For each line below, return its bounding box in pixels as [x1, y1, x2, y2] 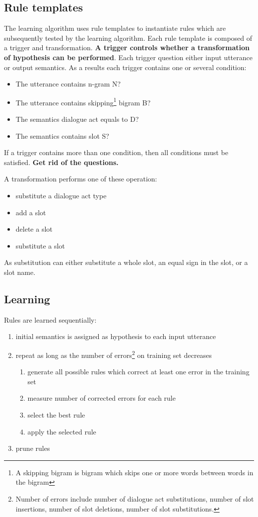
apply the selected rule [27, 426, 96, 436]
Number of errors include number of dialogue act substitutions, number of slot [15, 493, 254, 504]
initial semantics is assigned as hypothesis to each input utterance [15, 331, 216, 342]
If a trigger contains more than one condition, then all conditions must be [4, 147, 228, 158]
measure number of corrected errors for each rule [27, 393, 176, 403]
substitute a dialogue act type [15, 190, 107, 200]
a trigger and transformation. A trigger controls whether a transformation [4, 42, 250, 53]
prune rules [15, 443, 50, 453]
